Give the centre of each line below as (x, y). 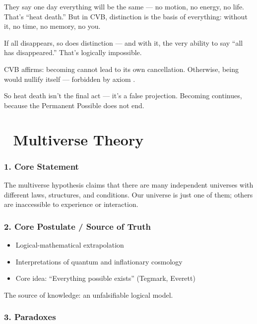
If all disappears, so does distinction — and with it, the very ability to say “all (124, 42)
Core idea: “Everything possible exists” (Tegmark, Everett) (105, 278)
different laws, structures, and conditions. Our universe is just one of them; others (128, 194)
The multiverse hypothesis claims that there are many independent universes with (129, 184)
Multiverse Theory (78, 139)
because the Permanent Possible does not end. (74, 105)
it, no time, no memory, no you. (52, 26)
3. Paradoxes (30, 317)
